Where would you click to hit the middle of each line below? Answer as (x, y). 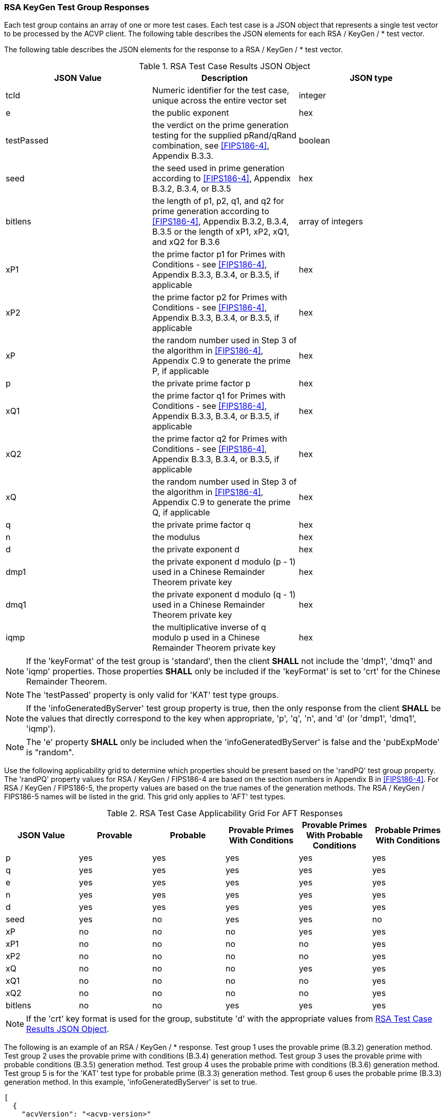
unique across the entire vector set (219, 101)
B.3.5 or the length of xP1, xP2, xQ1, (221, 232)
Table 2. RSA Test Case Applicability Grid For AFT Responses (225, 813)
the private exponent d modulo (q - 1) (224, 595)
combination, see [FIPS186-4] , (211, 146)
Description (225, 78)
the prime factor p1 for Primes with (219, 254)
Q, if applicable (181, 513)
